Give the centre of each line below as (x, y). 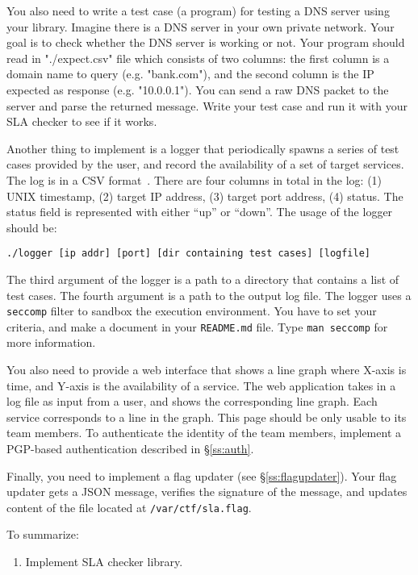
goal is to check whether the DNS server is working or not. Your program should (206, 42)
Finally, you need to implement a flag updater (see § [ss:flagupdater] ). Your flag (202, 475)
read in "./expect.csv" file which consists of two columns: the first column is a (198, 58)
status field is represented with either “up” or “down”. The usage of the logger (200, 212)
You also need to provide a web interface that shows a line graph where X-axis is (207, 370)
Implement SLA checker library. (104, 562)
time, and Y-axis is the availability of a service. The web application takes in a (201, 385)
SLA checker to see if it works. (82, 121)
